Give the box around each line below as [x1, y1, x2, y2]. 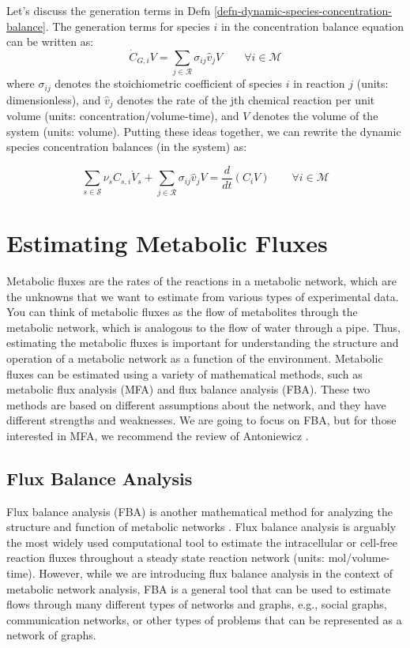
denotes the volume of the [253, 107, 378, 124]
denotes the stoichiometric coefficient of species [55, 75, 283, 92]
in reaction [293, 75, 345, 92]
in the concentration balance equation [220, 17, 404, 34]
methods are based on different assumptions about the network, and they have [6, 396, 386, 413]
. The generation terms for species [45, 17, 210, 34]
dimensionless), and [6, 91, 101, 107]
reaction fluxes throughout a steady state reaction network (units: [6, 549, 325, 566]
